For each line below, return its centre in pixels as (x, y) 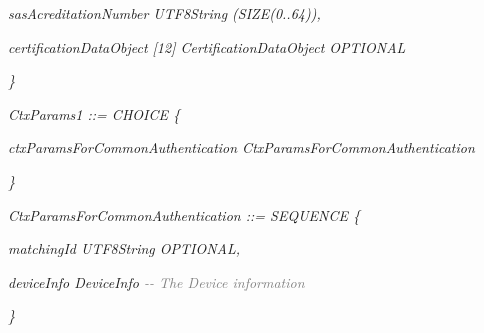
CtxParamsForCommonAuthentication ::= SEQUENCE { (184, 214)
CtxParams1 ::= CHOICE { (94, 113)
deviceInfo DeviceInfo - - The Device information (156, 281)
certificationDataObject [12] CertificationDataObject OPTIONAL (207, 46)
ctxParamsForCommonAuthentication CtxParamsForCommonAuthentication (241, 147)
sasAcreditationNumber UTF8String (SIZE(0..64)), (164, 13)
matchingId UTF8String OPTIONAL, (124, 248)
